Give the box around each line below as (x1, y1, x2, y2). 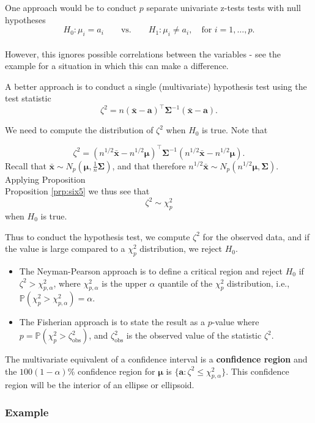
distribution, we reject (139, 242, 223, 255)
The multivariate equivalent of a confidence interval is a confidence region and (5, 353, 308, 365)
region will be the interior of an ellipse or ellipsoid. (5, 378, 195, 391)
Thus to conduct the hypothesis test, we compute (5, 230, 190, 243)
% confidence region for (67, 364, 155, 377)
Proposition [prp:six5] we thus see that (5, 185, 150, 197)
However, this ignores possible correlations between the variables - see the (5, 47, 281, 60)
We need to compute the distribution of (5, 123, 154, 136)
